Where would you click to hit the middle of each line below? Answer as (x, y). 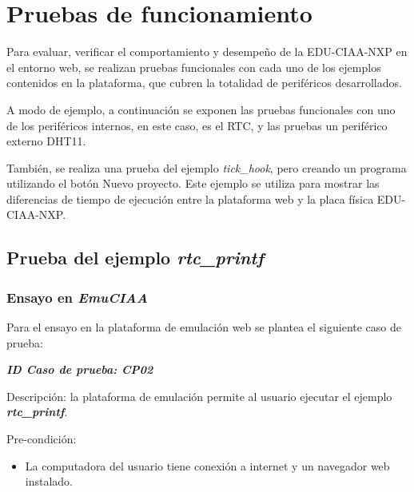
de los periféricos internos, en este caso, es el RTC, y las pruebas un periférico (197, 125)
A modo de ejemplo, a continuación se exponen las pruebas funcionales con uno (201, 109)
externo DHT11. (46, 141)
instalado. (49, 481)
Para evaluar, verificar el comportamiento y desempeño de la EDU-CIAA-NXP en (207, 52)
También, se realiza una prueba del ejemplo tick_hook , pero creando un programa (207, 167)
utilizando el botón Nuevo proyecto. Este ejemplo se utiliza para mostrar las (193, 183)
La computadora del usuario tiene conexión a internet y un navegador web (207, 465)
